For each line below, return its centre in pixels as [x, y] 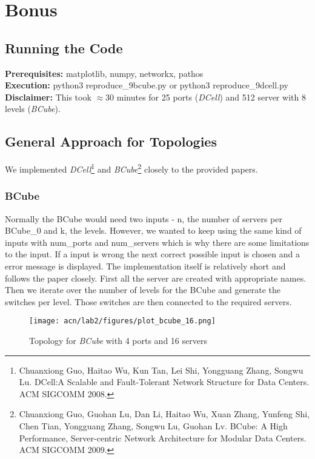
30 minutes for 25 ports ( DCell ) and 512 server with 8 [206, 97]
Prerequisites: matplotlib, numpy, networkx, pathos [104, 73]
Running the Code [64, 48]
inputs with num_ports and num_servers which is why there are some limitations [157, 242]
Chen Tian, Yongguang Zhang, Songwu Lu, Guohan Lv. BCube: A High [153, 426]
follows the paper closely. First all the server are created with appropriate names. [156, 278]
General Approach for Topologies [111, 141]
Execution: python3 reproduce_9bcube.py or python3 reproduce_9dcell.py [147, 85]
